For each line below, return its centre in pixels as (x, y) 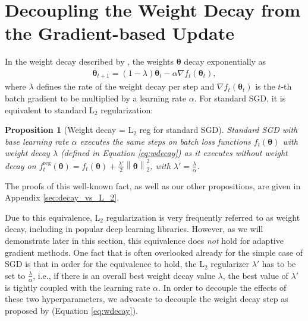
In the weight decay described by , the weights (89, 61)
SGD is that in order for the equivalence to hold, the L (105, 264)
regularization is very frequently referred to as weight (203, 217)
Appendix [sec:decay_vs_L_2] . (62, 197)
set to (15, 275)
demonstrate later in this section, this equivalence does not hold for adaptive (144, 240)
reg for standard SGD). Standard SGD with (219, 130)
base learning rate (37, 141)
